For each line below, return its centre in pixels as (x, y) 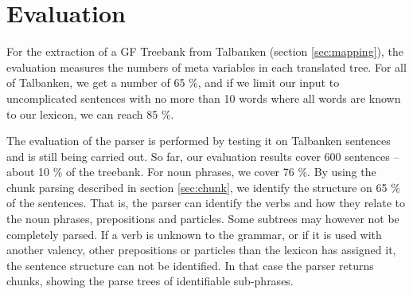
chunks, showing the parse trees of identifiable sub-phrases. (150, 281)
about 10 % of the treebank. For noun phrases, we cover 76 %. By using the (191, 172)
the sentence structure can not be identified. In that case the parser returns (190, 265)
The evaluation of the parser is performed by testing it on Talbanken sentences (199, 141)
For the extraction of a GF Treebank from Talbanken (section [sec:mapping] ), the (205, 51)
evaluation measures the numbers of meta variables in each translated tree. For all (206, 67)
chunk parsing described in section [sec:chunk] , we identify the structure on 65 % (203, 187)
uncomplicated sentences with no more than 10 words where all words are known (204, 98)
